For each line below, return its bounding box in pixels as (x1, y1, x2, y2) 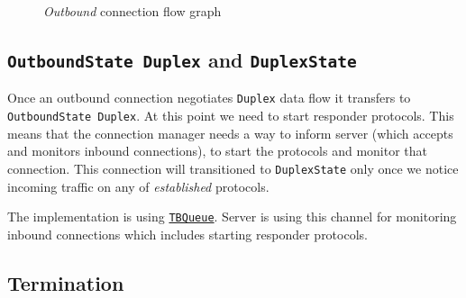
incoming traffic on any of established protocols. (7, 176, 270, 195)
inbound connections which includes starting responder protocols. (7, 224, 368, 243)
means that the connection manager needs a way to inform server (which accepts (7, 123, 453, 142)
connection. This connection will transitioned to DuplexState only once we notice (7, 158, 459, 177)
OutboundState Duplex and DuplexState (7, 45, 357, 73)
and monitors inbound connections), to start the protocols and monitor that (7, 141, 428, 160)
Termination (7, 268, 124, 296)
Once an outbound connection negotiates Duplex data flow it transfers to (7, 88, 411, 107)
